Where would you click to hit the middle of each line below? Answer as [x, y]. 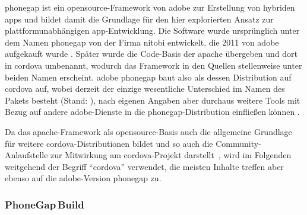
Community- [238, 143]
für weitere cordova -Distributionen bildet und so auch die [109, 143]
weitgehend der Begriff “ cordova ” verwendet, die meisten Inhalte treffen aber [144, 166]
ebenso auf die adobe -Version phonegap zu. [83, 178]
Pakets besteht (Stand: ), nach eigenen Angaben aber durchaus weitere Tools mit [153, 100]
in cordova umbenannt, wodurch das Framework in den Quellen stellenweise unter [153, 65]
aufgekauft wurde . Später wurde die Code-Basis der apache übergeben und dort [151, 54]
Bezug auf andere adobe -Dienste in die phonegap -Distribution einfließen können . [152, 112]
